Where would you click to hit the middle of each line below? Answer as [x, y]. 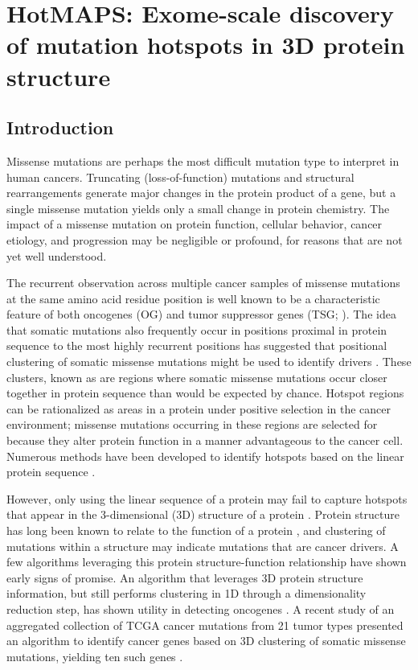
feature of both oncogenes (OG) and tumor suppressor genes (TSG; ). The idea [201, 314]
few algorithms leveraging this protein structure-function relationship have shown [207, 562]
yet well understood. [57, 255]
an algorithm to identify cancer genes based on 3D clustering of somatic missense [206, 641]
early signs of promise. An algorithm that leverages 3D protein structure [185, 577]
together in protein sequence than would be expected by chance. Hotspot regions [205, 393]
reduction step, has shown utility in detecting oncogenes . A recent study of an [201, 608]
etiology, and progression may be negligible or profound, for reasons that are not [205, 239]
